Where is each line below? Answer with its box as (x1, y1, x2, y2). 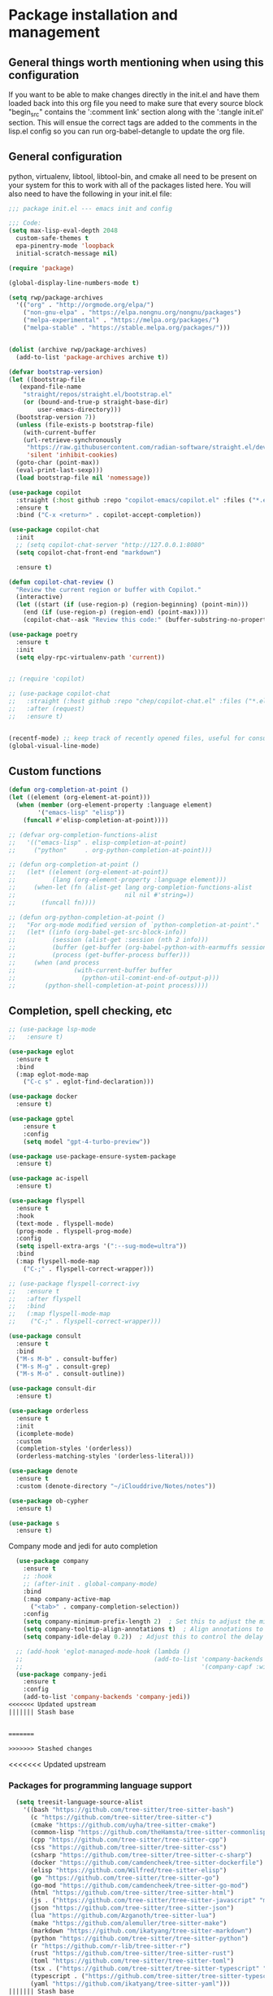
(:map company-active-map (23, 1595, 111, 1603)
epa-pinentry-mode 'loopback (15, 242, 115, 250)
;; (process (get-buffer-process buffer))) (8, 951, 191, 960)
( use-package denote (8, 1467, 79, 1475)
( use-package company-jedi (15, 1670, 107, 1679)
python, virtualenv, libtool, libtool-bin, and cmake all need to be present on (8, 171, 258, 181)
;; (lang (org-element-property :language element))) (8, 876, 227, 884)
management (8, 23, 100, 42)
